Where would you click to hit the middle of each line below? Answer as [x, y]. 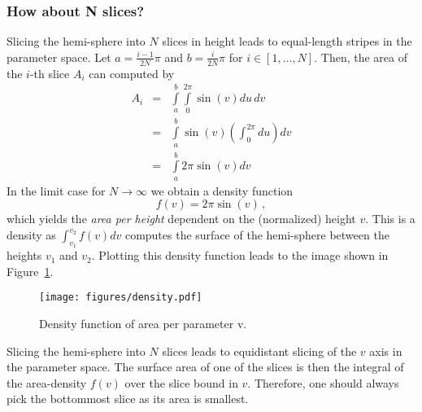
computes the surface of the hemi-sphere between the [257, 235]
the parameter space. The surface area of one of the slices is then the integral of [205, 367]
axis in [386, 351]
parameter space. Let [59, 57]
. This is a [390, 219]
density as [31, 235]
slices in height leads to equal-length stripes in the [287, 41]
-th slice [50, 73]
